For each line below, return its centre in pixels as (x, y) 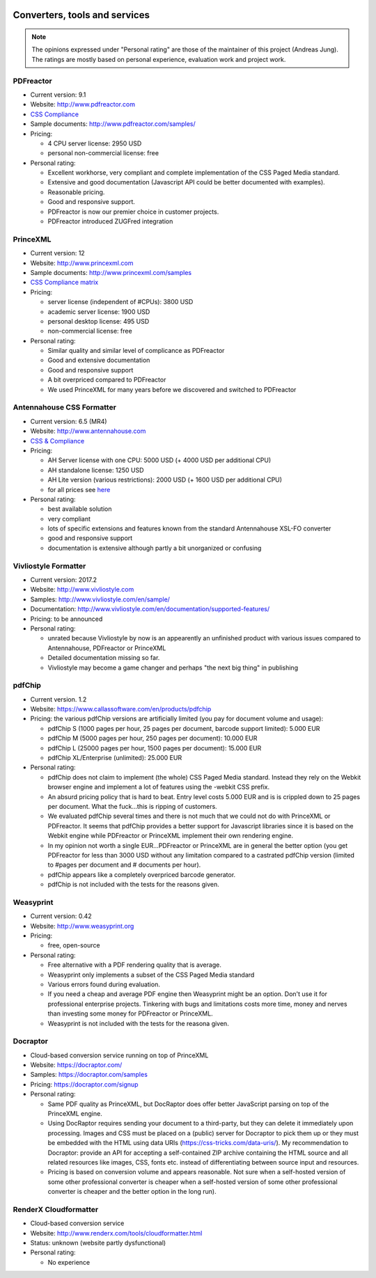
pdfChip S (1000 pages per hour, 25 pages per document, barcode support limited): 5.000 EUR (184, 728)
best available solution (80, 509)
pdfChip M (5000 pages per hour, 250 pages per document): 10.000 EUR (152, 739)
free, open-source (74, 945)
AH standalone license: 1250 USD (96, 470)
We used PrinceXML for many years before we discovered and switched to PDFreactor (172, 389)
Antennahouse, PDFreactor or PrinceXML (107, 648)
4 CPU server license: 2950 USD (95, 143)
